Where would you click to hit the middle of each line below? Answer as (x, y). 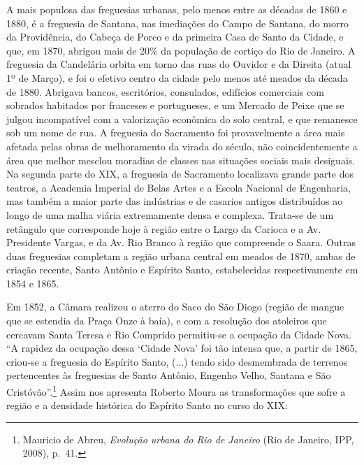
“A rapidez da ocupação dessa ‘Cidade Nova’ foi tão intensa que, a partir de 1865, (182, 348)
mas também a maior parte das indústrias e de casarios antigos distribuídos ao (175, 201)
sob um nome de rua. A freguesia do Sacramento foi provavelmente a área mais (176, 133)
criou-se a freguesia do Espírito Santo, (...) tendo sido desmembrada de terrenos (177, 361)
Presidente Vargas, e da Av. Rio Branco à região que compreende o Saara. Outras (181, 242)
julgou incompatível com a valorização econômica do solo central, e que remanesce (182, 119)
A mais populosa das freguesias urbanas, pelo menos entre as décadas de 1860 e (177, 9)
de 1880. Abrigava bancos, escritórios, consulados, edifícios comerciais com (165, 91)
